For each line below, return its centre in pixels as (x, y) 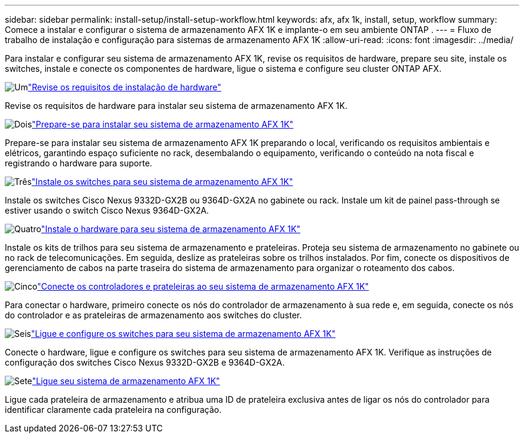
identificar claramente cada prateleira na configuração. (113, 410)
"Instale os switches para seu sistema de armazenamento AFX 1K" (162, 182)
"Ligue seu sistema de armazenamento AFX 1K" (126, 381)
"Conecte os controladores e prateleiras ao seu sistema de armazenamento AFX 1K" (203, 286)
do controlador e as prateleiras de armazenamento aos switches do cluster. (153, 315)
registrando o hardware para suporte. (79, 163)
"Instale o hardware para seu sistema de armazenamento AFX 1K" (171, 229)
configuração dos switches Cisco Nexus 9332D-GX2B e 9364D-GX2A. (145, 362)
